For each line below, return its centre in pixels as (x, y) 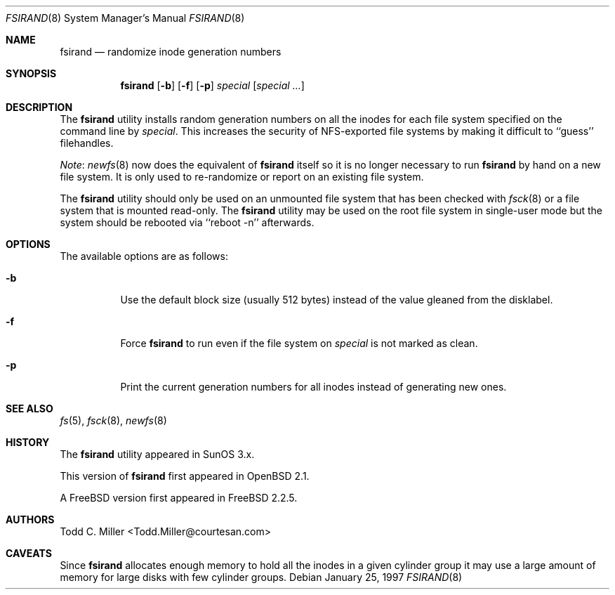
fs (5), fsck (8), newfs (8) (113, 420)
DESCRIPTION (39, 107)
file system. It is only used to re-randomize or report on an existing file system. (242, 177)
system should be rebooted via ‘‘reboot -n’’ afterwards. (187, 222)
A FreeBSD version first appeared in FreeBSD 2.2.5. (179, 498)
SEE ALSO (29, 408)
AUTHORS (30, 519)
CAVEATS (29, 553)
